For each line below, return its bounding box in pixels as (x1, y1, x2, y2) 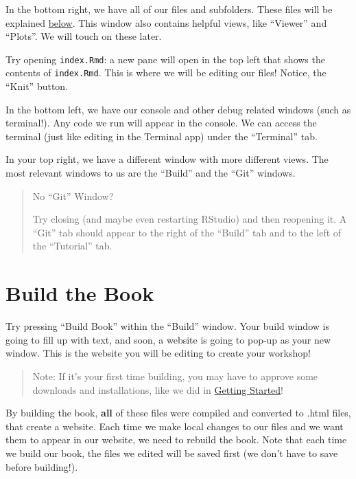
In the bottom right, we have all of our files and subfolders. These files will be (5, 2, 333, 16)
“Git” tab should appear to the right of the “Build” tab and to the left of (32, 225, 342, 239)
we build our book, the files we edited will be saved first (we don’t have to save (5, 445, 338, 460)
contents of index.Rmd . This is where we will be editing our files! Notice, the (5, 65, 327, 80)
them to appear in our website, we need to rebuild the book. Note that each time (5, 432, 347, 447)
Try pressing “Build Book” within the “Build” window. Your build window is (5, 319, 329, 333)
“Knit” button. (5, 79, 69, 93)
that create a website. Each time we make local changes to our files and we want (5, 419, 344, 433)
